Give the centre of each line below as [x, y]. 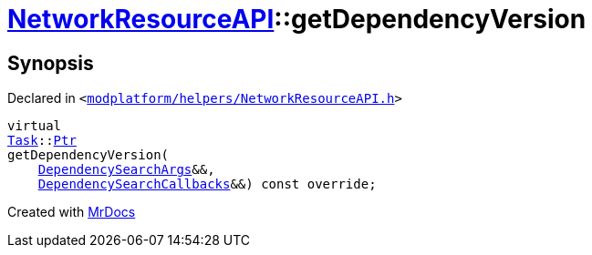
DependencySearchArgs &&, [126, 170]
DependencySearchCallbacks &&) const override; [207, 184]
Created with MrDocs [72, 212]
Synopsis [51, 63]
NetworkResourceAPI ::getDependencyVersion [297, 19]
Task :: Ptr [42, 141]
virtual [35, 126]
